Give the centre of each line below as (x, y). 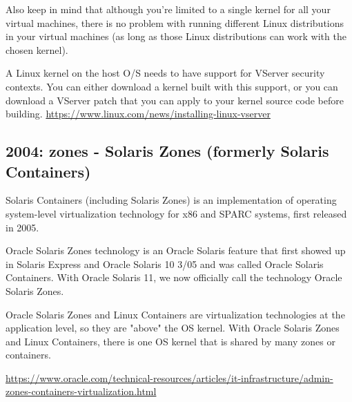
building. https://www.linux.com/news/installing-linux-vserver (138, 114)
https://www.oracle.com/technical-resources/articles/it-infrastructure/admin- (169, 377)
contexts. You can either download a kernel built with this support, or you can (172, 86)
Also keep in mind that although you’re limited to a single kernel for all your (168, 9)
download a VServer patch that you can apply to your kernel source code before (175, 100)
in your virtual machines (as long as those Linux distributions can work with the (176, 36)
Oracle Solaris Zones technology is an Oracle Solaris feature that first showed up (176, 250)
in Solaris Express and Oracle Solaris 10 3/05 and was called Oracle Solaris (165, 264)
